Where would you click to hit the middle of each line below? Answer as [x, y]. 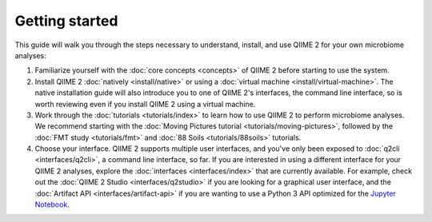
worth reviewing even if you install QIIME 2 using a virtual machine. [145, 104]
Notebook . [52, 204]
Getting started [66, 21]
